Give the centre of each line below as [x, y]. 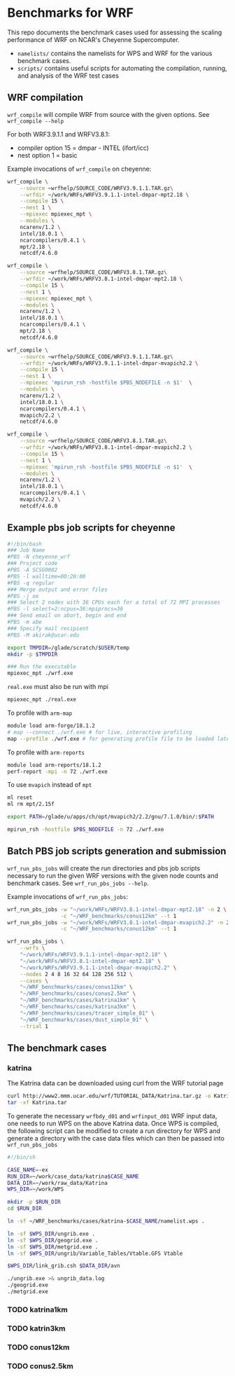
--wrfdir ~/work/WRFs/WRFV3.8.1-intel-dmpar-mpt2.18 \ [101, 279]
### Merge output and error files [58, 590]
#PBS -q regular [31, 583]
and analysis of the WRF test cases [68, 76]
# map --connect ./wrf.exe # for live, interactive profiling [100, 732]
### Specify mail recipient [48, 628]
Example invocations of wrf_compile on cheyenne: [79, 169]
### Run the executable [42, 667]
